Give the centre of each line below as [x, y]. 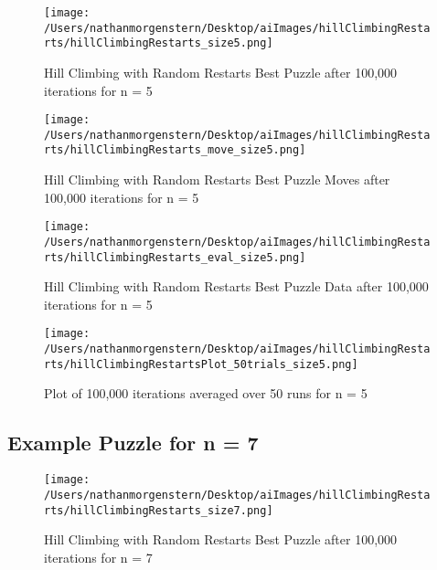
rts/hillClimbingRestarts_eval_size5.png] [175, 257]
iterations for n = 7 [98, 557]
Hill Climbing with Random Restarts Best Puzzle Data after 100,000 [236, 286]
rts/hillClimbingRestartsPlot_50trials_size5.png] [201, 364]
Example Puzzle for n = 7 [133, 443]
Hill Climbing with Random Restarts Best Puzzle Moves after [217, 179]
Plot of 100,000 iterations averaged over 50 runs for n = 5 [206, 393]
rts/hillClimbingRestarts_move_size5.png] [175, 150]
